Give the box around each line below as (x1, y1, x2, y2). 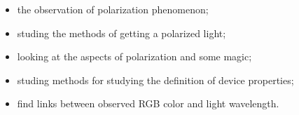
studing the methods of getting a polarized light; (17, 25, 226, 40)
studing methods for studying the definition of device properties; (17, 72, 294, 87)
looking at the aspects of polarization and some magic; (17, 49, 252, 64)
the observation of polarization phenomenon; (17, 2, 209, 16)
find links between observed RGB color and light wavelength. (17, 96, 279, 111)
